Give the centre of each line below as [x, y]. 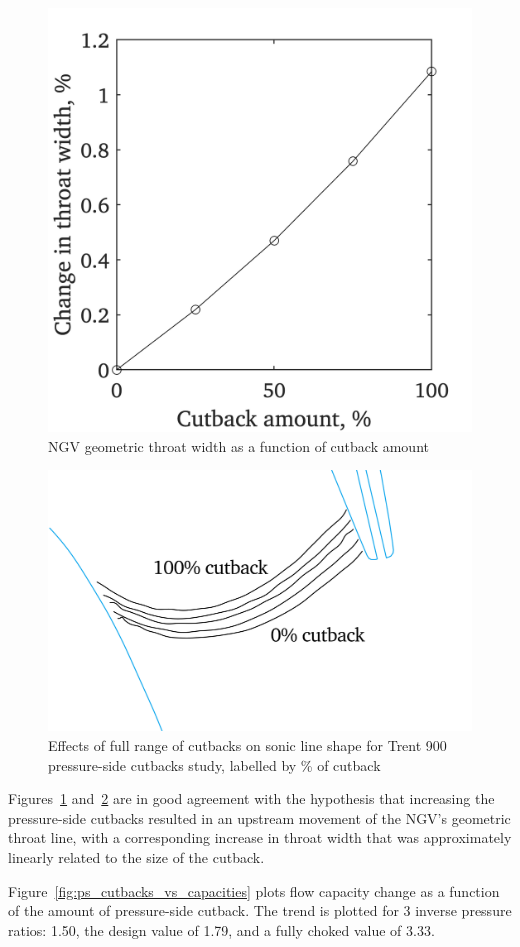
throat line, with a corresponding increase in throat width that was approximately [260, 837]
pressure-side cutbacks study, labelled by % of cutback [214, 764]
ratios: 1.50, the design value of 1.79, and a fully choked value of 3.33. [221, 929]
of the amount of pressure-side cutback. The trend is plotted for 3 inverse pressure [260, 910]
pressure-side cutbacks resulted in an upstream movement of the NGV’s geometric [259, 817]
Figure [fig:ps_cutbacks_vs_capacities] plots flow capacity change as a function [254, 890]
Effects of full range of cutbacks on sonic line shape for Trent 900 [247, 745]
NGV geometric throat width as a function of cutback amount [238, 445]
